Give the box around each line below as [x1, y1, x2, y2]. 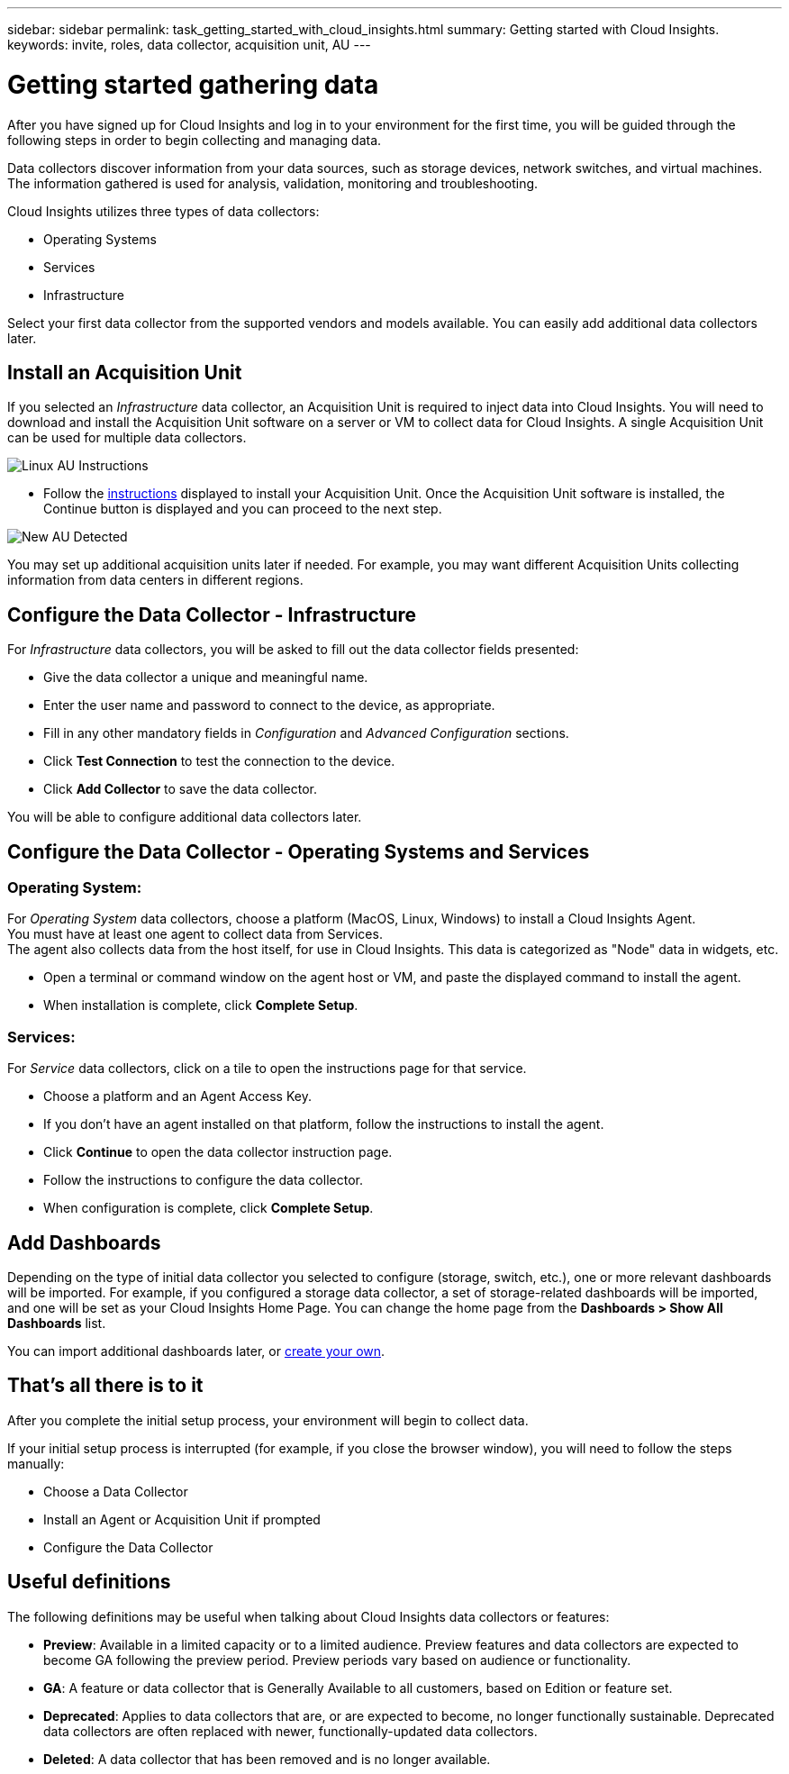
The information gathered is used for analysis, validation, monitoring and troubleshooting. [7, 175, 539, 191]
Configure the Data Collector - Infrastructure [7, 603, 417, 626]
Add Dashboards [7, 1231, 161, 1254]
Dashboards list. [7, 1315, 106, 1331]
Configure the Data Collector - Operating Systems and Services [7, 840, 590, 863]
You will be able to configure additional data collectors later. [7, 809, 362, 825]
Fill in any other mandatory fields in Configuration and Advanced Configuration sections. [43, 725, 569, 741]
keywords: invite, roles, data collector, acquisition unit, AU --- [7, 37, 371, 52]
